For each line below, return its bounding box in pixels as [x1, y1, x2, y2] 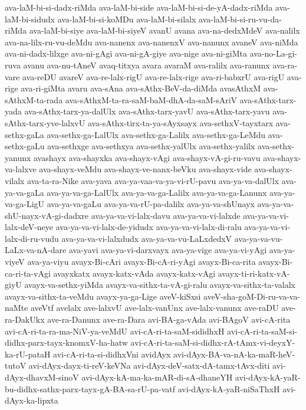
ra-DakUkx [5, 313, 45, 326]
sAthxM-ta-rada [5, 93, 63, 106]
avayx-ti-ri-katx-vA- [218, 267, 290, 279]
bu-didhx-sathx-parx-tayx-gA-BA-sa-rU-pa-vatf [5, 382, 176, 395]
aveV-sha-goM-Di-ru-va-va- [203, 290, 301, 302]
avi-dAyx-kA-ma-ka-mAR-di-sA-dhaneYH [81, 371, 233, 383]
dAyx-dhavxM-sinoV [5, 371, 79, 383]
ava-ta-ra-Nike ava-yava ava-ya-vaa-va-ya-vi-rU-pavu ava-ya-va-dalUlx [27, 174, 279, 186]
